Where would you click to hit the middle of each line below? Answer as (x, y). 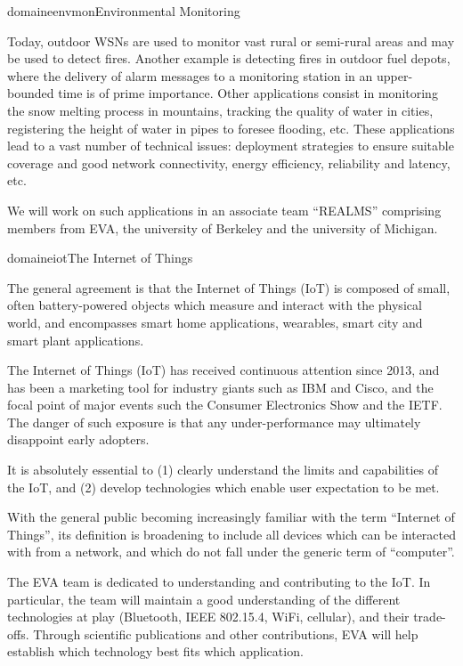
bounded (31, 93)
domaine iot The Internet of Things (100, 258)
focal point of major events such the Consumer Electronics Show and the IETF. (225, 405)
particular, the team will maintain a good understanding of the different (204, 599)
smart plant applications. (76, 340)
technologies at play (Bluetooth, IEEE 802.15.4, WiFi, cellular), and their (208, 617)
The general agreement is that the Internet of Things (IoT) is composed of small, (229, 287)
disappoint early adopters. (78, 439)
